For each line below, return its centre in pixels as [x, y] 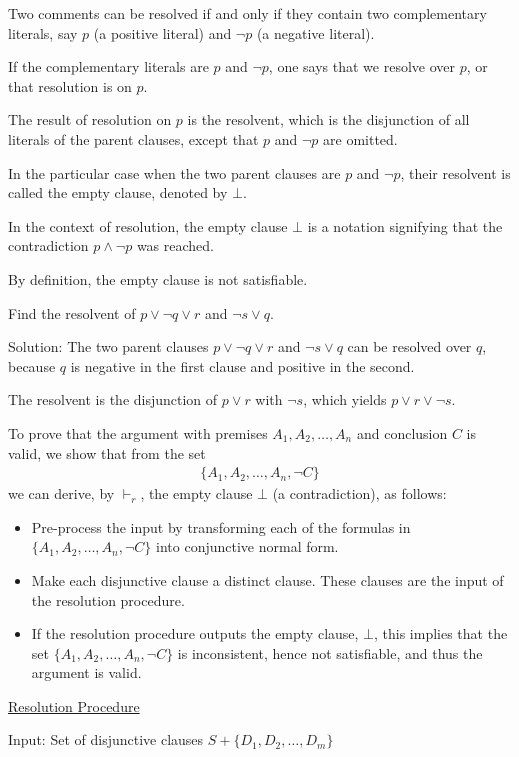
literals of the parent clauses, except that [133, 138]
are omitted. [360, 138]
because [32, 365]
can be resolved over [409, 346]
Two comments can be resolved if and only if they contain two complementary [247, 13]
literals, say [43, 32]
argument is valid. [86, 672]
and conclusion [402, 432]
